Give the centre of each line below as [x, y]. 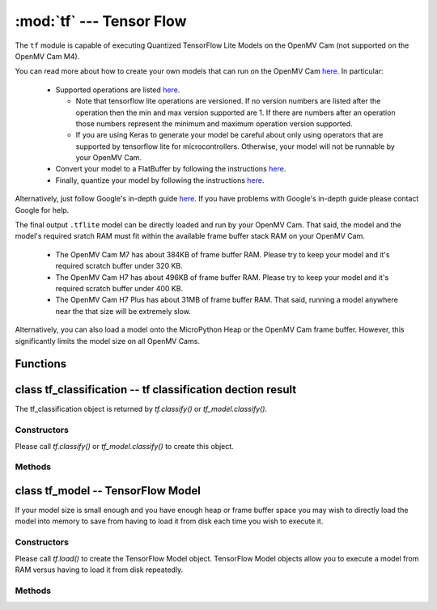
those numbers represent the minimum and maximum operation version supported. [214, 123]
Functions [41, 364]
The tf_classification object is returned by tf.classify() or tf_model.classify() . [141, 409]
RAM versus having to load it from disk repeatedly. [99, 570]
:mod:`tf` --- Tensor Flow [101, 21]
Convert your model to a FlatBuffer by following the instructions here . [171, 169]
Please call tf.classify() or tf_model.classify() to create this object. [124, 446]
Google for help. [42, 210]
